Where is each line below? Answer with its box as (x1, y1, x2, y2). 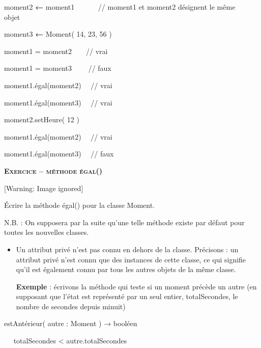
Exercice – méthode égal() (4, 165, 103, 176)
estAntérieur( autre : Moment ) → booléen (4, 318, 137, 329)
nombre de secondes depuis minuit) (16, 301, 126, 311)
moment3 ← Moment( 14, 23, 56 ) (4, 29, 112, 39)
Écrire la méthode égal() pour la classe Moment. (4, 200, 155, 210)
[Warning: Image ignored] (4, 182, 83, 193)
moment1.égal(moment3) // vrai (4, 97, 112, 108)
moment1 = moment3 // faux (4, 63, 111, 73)
